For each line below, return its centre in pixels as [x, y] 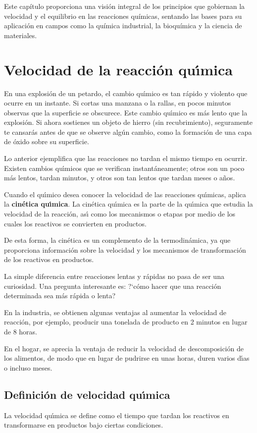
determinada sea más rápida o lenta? [60, 296]
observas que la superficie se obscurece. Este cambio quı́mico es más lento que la [126, 112]
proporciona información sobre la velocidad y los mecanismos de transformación [125, 249]
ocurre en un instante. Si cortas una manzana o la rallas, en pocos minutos [118, 103]
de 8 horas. [21, 331]
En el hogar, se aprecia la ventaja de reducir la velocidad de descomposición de [124, 348]
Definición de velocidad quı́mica [87, 394]
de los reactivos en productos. [49, 259]
